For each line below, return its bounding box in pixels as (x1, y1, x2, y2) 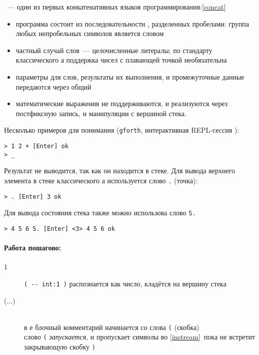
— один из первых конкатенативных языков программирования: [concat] (7, 2, 226, 12)
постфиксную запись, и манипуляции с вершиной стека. (15, 108, 186, 118)
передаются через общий (15, 81, 91, 92)
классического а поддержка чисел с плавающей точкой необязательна (15, 55, 227, 65)
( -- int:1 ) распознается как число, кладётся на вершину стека (24, 278, 226, 288)
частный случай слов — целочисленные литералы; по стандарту (15, 45, 212, 55)
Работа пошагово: (4, 242, 61, 253)
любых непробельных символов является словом (15, 28, 164, 39)
